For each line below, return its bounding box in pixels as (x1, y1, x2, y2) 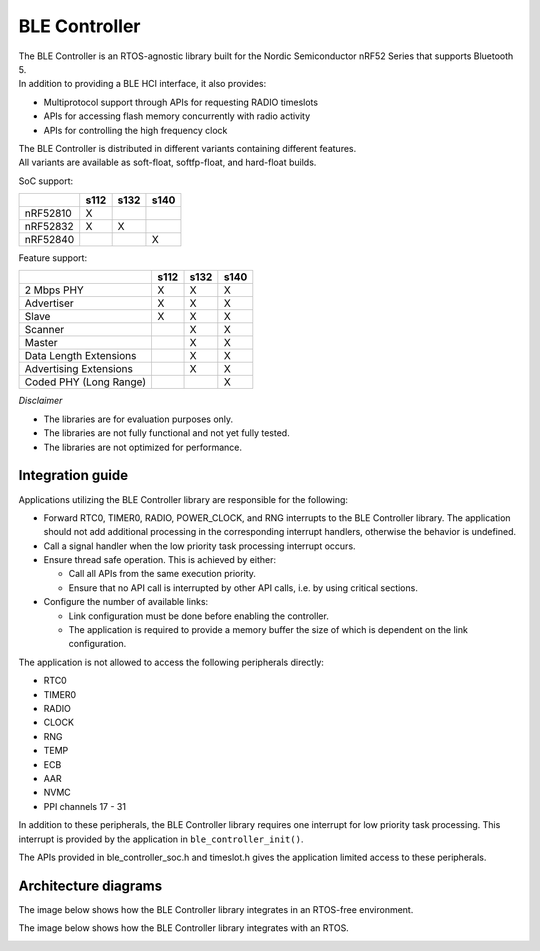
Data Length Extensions (24, 349, 137, 363)
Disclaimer (18, 395, 63, 407)
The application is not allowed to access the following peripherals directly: (18, 656, 325, 668)
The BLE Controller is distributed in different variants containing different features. (18, 142, 357, 154)
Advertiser (24, 296, 74, 310)
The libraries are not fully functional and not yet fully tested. (43, 427, 290, 439)
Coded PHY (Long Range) (24, 375, 147, 389)
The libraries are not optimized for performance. (43, 441, 243, 453)
